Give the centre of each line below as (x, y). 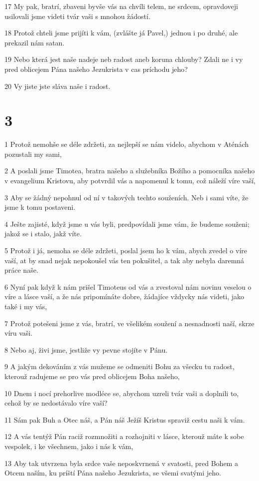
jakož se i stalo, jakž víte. (43, 234)
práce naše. (21, 270)
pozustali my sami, (33, 154)
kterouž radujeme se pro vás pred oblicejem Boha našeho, (92, 376)
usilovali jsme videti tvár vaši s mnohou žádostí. (77, 16)
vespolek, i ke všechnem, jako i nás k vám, (69, 446)
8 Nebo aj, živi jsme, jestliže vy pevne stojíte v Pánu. (86, 349)
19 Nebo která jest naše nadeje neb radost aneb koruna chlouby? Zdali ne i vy (124, 59)
